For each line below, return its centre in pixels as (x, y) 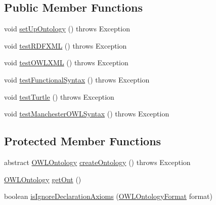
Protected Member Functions (83, 141)
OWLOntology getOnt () (43, 179)
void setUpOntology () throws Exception (67, 29)
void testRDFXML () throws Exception (66, 45)
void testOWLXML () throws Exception (66, 63)
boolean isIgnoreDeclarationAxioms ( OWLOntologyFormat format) (109, 196)
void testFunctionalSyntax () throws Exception (77, 79)
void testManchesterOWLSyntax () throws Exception (87, 114)
